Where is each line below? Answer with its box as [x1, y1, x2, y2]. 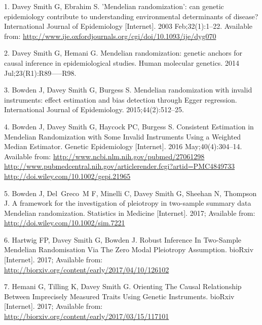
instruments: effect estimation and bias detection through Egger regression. [4, 94, 237, 105]
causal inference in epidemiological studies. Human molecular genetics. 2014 [4, 57, 239, 68]
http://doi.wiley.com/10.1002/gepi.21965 [4, 170, 131, 181]
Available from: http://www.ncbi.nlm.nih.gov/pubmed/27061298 [4, 151, 205, 161]
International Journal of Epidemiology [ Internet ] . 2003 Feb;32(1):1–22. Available [4, 21, 253, 31]
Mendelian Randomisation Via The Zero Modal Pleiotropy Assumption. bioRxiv [4, 244, 254, 255]
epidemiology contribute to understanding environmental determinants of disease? [4, 11, 258, 21]
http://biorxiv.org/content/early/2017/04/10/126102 [4, 264, 169, 274]
